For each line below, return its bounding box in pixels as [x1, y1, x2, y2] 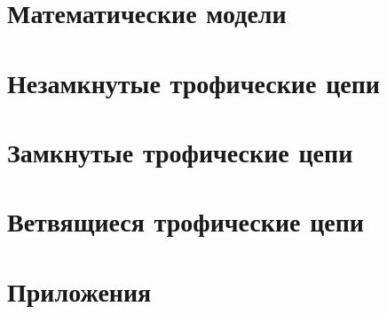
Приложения [7, 272, 152, 309]
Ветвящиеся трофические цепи [7, 203, 365, 239]
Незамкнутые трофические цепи [7, 64, 380, 100]
